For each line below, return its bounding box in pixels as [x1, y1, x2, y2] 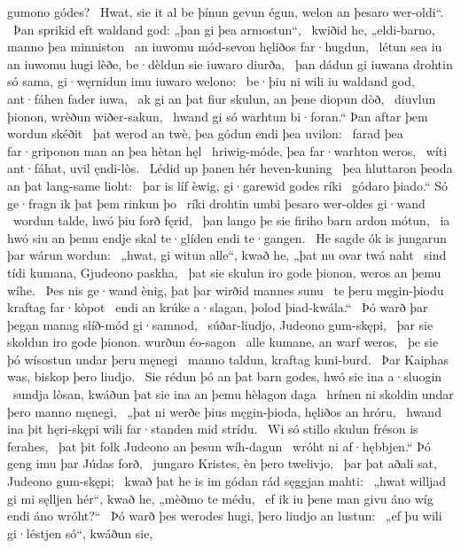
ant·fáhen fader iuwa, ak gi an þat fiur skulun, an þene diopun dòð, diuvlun [7, 89, 436, 107]
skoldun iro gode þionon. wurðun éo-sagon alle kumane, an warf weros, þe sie [7, 333, 439, 351]
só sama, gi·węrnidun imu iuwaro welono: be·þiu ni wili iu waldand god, [7, 72, 415, 90]
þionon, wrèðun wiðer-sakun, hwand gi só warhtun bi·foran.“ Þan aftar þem [7, 106, 428, 125]
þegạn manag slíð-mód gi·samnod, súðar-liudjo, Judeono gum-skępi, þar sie [7, 315, 434, 333]
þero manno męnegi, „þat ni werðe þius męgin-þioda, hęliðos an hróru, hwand [7, 402, 441, 420]
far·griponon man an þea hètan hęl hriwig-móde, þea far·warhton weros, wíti [7, 141, 448, 160]
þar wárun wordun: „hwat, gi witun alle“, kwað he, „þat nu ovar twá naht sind [7, 246, 447, 264]
